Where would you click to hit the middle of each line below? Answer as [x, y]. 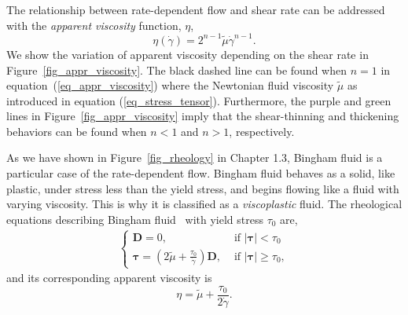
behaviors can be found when [77, 131]
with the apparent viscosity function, [94, 25]
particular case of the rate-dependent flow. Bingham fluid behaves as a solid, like [201, 173]
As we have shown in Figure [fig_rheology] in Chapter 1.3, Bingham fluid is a [195, 157]
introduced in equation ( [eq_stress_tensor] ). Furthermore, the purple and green [199, 100]
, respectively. [262, 131]
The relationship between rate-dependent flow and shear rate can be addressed [196, 9]
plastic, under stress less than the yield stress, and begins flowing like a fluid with [203, 188]
